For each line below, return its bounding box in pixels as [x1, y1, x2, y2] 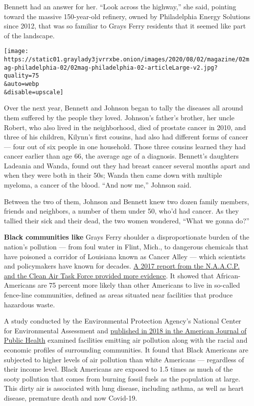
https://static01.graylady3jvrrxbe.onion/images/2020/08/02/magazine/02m [4, 56, 250, 63]
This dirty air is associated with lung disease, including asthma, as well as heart [4, 383, 244, 393]
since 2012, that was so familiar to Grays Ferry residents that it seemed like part [4, 21, 246, 31]
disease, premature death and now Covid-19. [4, 392, 138, 403]
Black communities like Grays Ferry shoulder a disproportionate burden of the [4, 232, 250, 242]
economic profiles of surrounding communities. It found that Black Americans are [4, 344, 249, 354]
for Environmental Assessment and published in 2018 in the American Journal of [4, 325, 247, 335]
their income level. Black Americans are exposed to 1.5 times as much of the [4, 364, 233, 374]
